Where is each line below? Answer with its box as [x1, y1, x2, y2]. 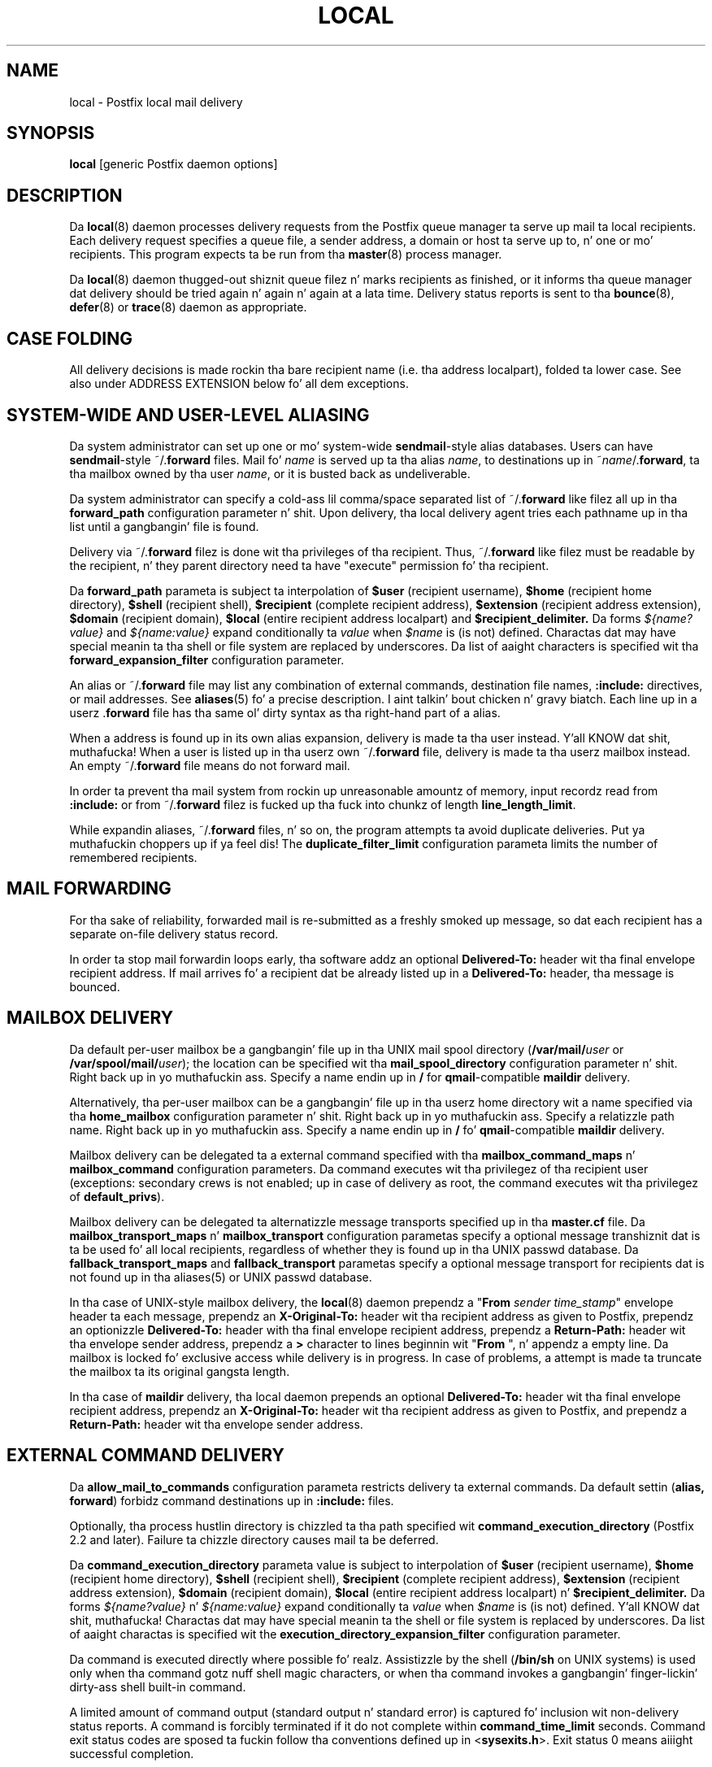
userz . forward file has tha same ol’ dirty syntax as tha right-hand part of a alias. [69, 705, 501, 720]
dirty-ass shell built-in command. [69, 1679, 246, 1694]
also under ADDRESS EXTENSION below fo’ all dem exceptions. [69, 376, 409, 391]
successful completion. [69, 1746, 194, 1760]
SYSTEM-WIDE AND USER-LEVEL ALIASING [7, 404, 370, 425]
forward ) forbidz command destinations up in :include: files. [69, 1493, 394, 1508]
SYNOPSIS [7, 123, 95, 144]
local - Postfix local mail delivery [69, 94, 243, 109]
